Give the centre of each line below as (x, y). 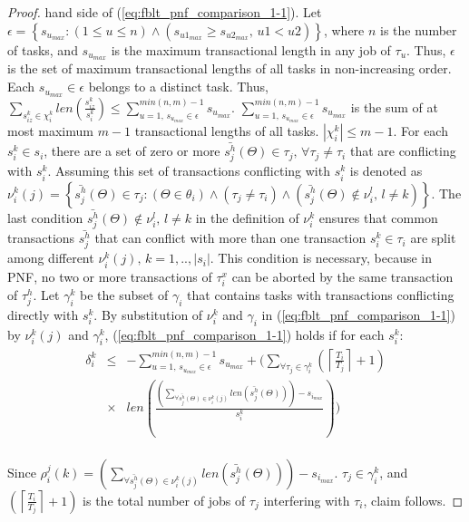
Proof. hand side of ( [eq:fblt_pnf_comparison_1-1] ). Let (165, 12)
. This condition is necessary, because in (321, 258)
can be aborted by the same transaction (342, 276)
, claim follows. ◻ (413, 500)
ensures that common (378, 217)
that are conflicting (403, 151)
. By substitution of (148, 314)
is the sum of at (395, 106)
